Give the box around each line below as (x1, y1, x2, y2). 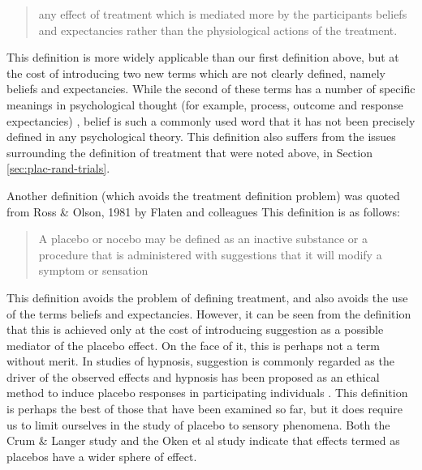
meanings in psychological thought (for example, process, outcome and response (6, 96, 403, 113)
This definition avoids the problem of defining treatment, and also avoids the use (6, 288, 408, 305)
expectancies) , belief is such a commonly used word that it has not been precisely (6, 112, 416, 129)
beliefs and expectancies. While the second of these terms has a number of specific (6, 80, 416, 97)
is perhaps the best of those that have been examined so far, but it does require (6, 400, 403, 417)
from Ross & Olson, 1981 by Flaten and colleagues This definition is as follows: (6, 203, 400, 220)
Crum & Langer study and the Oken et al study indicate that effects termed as (6, 432, 400, 449)
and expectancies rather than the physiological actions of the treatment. (38, 21, 398, 38)
